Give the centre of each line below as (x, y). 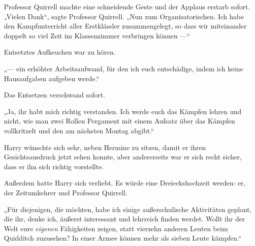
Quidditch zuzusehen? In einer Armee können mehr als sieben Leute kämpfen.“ (123, 238)
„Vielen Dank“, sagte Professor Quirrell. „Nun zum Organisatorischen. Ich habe (124, 16)
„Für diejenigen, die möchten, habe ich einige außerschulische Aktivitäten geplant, (128, 209)
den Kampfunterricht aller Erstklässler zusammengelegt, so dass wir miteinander (125, 26)
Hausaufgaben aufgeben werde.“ (52, 78)
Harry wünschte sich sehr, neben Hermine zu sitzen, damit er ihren (105, 147)
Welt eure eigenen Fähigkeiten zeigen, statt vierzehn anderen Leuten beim (116, 228)
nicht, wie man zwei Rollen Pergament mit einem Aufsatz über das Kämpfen (120, 121)
